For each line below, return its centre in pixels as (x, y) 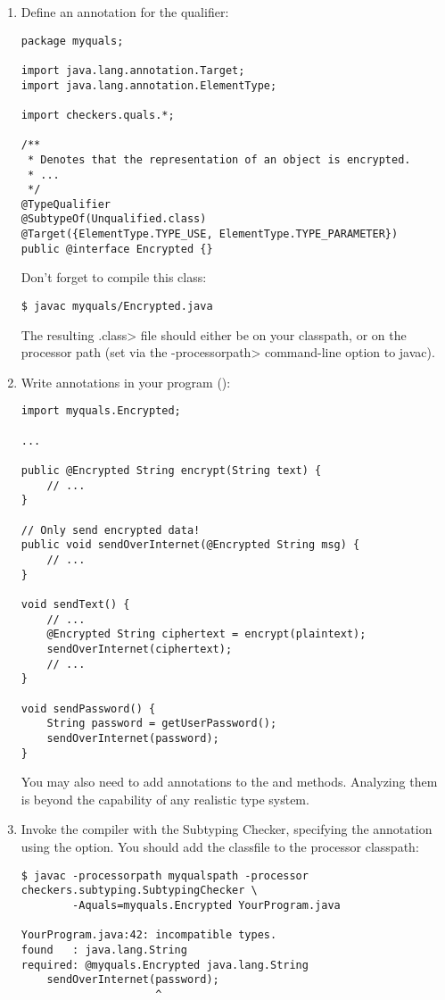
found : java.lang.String (104, 950)
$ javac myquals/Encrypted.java (117, 307)
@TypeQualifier (66, 204)
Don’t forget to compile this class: (114, 277)
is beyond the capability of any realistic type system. (165, 799)
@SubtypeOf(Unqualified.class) (114, 219)
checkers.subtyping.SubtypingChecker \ (139, 891)
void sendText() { (75, 604)
